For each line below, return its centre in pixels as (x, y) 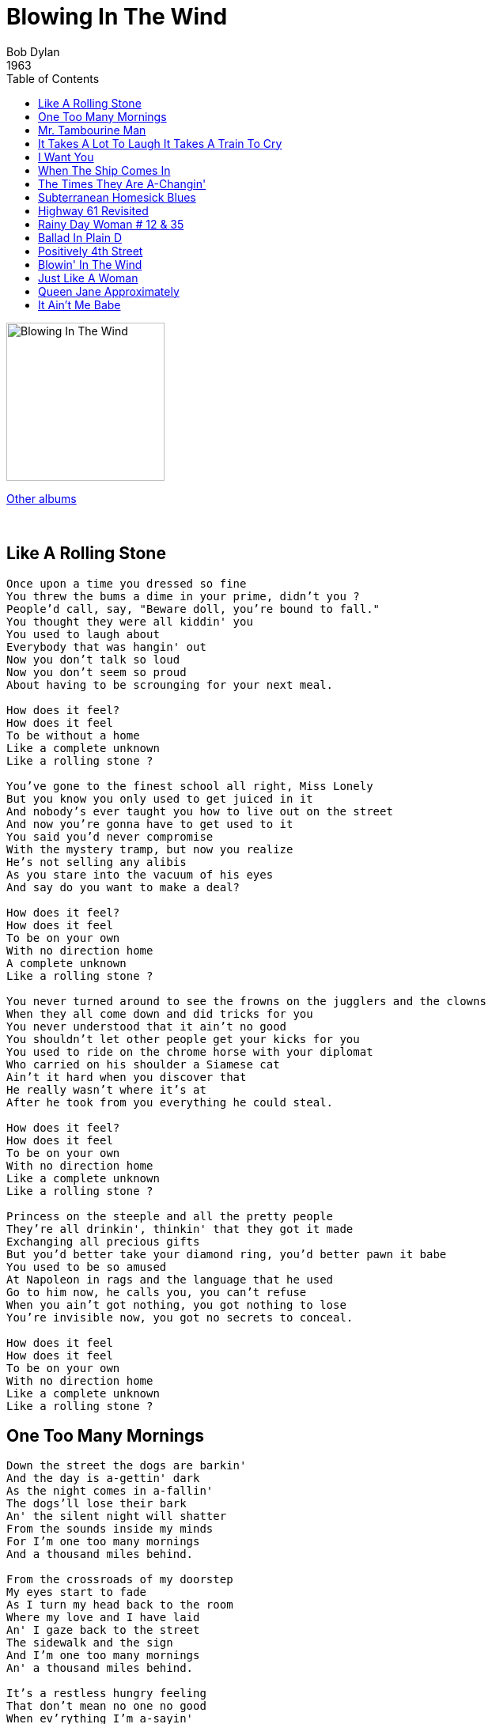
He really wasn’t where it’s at (106, 1089)
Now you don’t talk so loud (93, 659)
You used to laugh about (83, 634)
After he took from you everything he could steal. (170, 1102)
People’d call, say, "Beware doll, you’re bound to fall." (193, 609)
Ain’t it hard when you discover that (127, 1077)
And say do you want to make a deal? (123, 887)
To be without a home (73, 735)
